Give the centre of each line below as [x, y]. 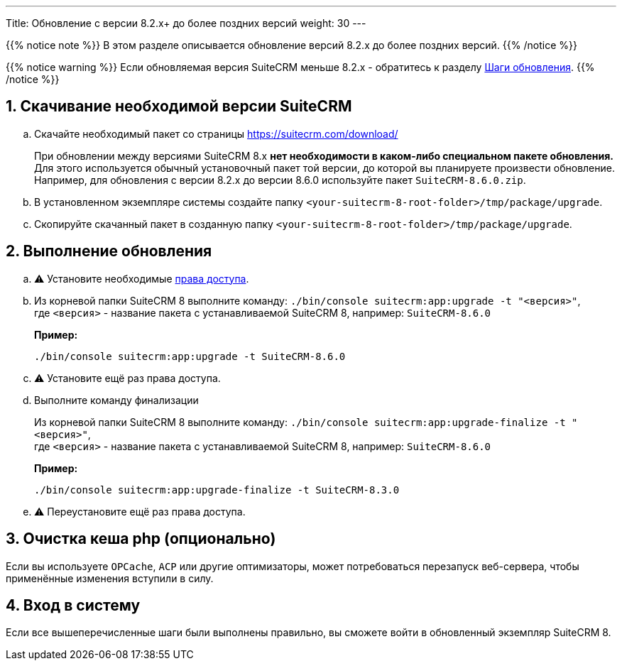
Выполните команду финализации [116, 400]
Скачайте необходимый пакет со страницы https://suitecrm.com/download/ [216, 133]
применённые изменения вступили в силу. [110, 578]
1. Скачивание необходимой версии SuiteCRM [179, 107]
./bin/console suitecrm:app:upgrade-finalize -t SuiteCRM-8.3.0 [217, 490]
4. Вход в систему [73, 605]
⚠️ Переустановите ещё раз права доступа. [140, 511]
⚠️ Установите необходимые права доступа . [142, 278]
